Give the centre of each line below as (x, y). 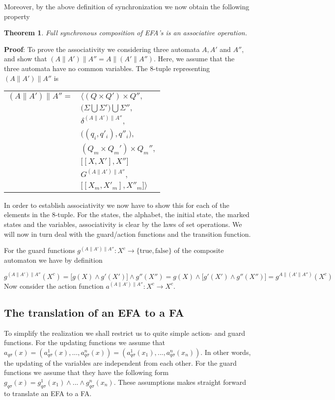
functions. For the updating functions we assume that (85, 342)
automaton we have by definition (53, 260)
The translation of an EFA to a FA (94, 312)
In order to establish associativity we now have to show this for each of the (117, 205)
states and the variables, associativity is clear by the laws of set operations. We (123, 224)
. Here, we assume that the (194, 59)
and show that (26, 59)
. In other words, (226, 352)
